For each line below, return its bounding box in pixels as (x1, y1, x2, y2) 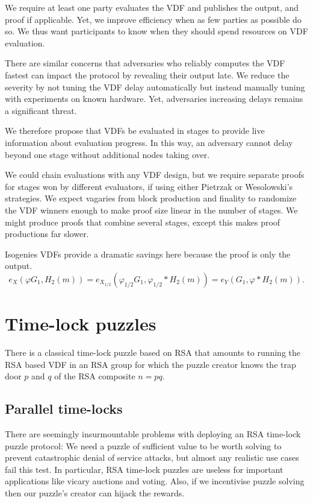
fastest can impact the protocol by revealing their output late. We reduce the (5, 68, 290, 81)
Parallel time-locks (5, 399, 123, 418)
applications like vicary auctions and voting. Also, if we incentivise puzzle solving (5, 475, 305, 487)
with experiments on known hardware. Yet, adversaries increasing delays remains (5, 92, 303, 105)
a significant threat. (5, 104, 77, 116)
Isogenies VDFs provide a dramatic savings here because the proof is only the (5, 247, 291, 260)
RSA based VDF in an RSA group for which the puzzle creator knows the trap (5, 358, 296, 370)
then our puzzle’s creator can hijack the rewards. (5, 486, 185, 499)
